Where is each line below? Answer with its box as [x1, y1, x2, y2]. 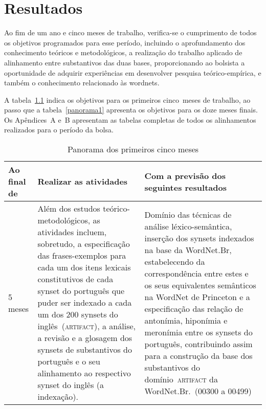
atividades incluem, [37, 226, 107, 238]
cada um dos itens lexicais [37, 261, 131, 274]
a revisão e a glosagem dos [37, 332, 132, 344]
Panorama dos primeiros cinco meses [67, 143, 199, 155]
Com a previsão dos [144, 169, 226, 181]
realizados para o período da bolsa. [4, 124, 114, 135]
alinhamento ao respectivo [37, 367, 131, 379]
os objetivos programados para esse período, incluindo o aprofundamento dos [4, 37, 246, 48]
